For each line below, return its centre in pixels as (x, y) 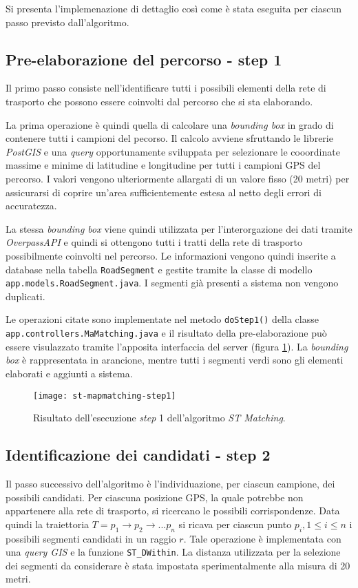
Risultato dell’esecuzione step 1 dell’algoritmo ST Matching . (159, 418)
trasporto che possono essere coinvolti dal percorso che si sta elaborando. (159, 101)
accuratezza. (31, 206)
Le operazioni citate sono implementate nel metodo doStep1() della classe (162, 319)
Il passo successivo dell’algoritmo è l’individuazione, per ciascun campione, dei (170, 483)
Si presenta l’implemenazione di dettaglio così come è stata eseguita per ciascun (174, 8)
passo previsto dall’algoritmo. (67, 22)
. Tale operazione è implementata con (262, 538)
